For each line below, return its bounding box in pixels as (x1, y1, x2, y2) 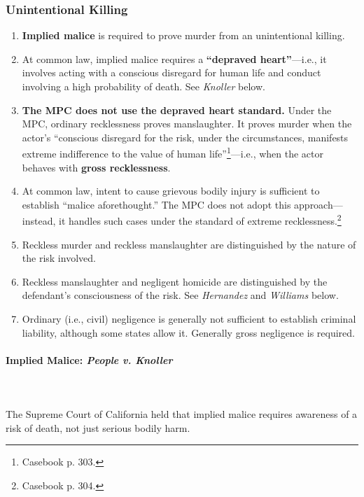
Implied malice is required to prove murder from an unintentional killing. (22, 28, 345, 43)
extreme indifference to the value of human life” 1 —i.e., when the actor (22, 144, 324, 161)
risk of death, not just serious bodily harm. (6, 420, 190, 435)
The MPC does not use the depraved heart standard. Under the (22, 102, 332, 117)
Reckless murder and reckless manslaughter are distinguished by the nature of (22, 237, 356, 251)
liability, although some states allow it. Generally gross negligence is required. (22, 325, 355, 339)
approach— (294, 197, 343, 211)
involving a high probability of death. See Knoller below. (22, 79, 265, 93)
